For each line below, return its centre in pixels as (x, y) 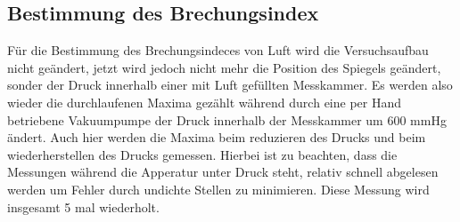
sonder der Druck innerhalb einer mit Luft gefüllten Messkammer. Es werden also (230, 85)
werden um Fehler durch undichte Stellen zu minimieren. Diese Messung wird (218, 189)
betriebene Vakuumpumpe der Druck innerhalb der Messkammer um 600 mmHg (227, 119)
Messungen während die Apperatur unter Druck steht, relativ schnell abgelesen (223, 172)
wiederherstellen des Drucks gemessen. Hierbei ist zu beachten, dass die (202, 154)
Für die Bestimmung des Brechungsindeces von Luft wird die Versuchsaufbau (218, 50)
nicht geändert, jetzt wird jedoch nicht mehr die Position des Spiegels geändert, (224, 67)
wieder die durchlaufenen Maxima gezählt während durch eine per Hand (205, 102)
